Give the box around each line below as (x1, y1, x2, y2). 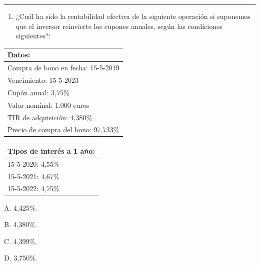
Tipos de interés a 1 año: (7, 145, 95, 156)
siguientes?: (15, 30, 51, 41)
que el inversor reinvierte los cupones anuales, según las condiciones (15, 20, 222, 31)
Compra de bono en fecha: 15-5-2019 (7, 62, 119, 73)
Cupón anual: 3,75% (7, 87, 69, 97)
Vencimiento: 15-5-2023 (7, 74, 78, 85)
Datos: (7, 49, 30, 60)
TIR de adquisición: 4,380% (7, 112, 92, 122)
